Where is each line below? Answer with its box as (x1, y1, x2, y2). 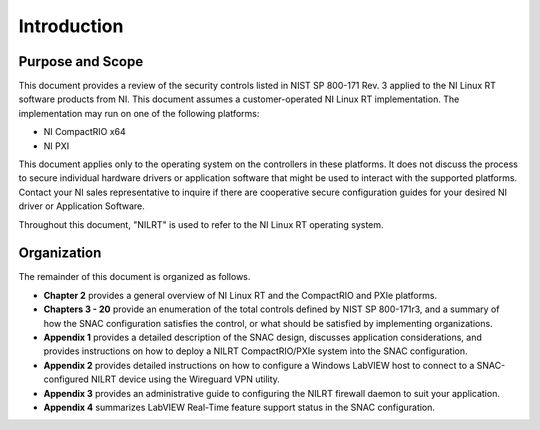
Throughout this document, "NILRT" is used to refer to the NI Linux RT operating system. (18, 218, 384, 230)
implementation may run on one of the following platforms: (18, 107, 260, 119)
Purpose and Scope (18, 53, 144, 70)
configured (43, 373, 89, 385)
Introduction (18, 15, 124, 37)
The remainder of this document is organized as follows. (18, 271, 251, 283)
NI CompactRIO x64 (43, 126, 127, 138)
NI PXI (43, 140, 70, 152)
